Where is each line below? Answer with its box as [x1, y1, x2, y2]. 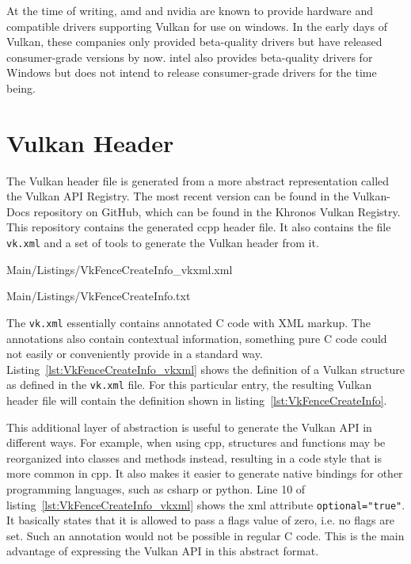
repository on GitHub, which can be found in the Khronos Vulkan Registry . [33, 203, 401, 219]
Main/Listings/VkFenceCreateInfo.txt [6, 288, 191, 304]
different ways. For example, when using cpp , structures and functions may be [6, 434, 386, 451]
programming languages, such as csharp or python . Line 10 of [6, 480, 306, 497]
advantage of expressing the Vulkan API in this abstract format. [6, 543, 319, 559]
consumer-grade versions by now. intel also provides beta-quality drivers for [6, 48, 373, 65]
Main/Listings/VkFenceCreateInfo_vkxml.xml [6, 261, 233, 277]
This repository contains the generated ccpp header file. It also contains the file [6, 219, 391, 235]
